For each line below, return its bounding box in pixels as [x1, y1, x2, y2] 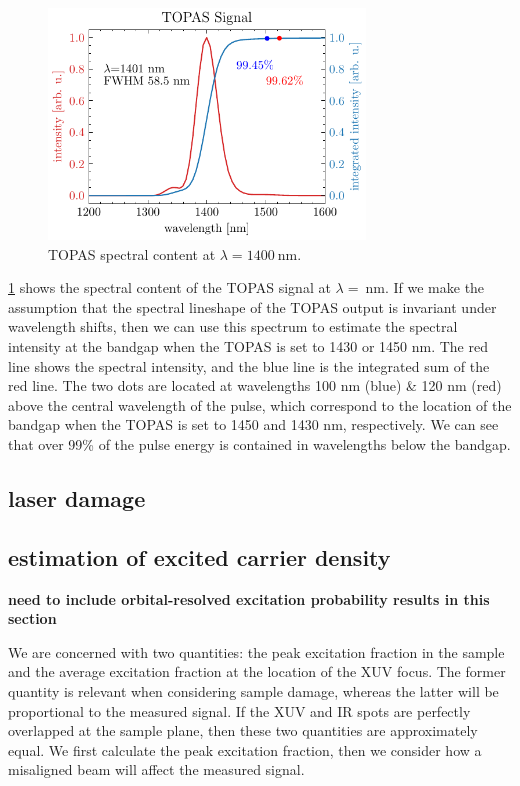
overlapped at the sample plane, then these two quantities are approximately [8, 720, 478, 741]
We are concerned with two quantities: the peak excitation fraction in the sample [8, 641, 505, 662]
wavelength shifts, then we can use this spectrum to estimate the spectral [8, 316, 458, 337]
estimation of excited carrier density [8, 541, 391, 572]
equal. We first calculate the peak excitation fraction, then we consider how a [8, 739, 482, 760]
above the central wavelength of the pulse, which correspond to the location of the [8, 394, 512, 415]
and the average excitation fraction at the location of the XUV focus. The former [8, 661, 506, 682]
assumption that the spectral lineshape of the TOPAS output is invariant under [8, 296, 497, 317]
